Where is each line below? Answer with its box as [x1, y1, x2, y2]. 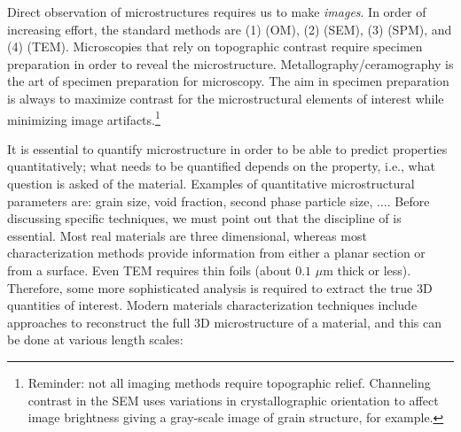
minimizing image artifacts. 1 [7, 107, 160, 128]
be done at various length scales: [7, 330, 184, 349]
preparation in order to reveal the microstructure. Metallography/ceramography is [7, 54, 454, 73]
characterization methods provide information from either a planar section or [7, 243, 426, 262]
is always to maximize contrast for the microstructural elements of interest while [7, 89, 444, 107]
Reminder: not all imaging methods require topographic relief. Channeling [27, 373, 431, 391]
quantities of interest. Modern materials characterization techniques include [7, 296, 418, 314]
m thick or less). [323, 260, 411, 279]
